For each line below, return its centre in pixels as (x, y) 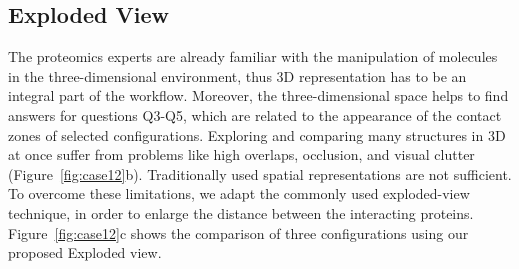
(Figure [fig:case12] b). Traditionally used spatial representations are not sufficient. (260, 173)
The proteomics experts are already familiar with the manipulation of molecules (253, 56)
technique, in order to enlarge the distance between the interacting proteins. (241, 212)
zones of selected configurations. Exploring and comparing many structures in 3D (257, 134)
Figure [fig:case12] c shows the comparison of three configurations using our (238, 232)
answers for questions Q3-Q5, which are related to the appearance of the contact (255, 114)
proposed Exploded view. (85, 252)
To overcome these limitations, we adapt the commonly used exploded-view (239, 193)
